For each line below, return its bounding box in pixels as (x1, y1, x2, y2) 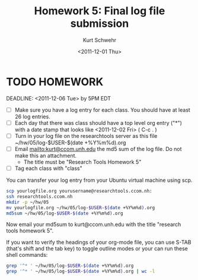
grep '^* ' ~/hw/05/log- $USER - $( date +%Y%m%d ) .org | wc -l (6, 269, 155, 275)
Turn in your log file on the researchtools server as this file (14, 132, 158, 139)
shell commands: (6, 251, 48, 259)
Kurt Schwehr (82, 36, 117, 43)
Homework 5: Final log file (34, 4, 165, 18)
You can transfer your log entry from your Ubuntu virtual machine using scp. (6, 177, 193, 184)
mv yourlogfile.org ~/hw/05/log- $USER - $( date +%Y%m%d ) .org (6, 205, 155, 210)
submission (70, 17, 129, 30)
